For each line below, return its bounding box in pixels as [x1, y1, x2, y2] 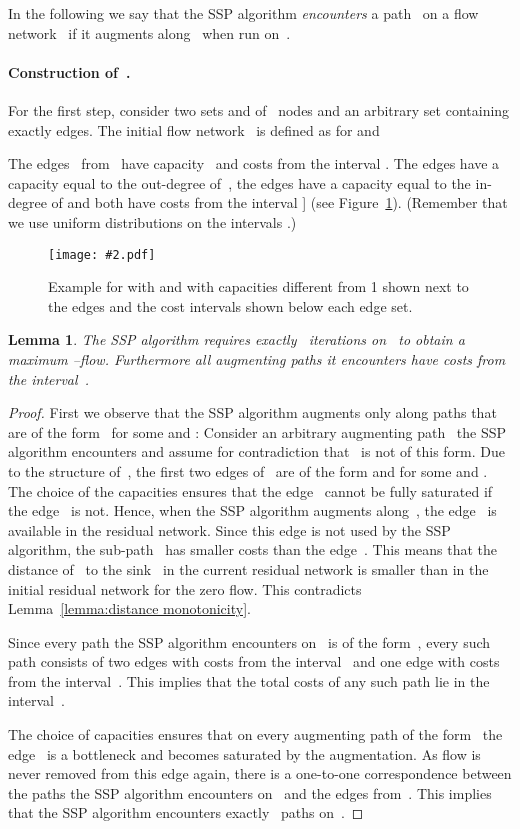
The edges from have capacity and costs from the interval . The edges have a [8, 153, 500, 174]
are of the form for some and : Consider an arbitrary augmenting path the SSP [8, 421, 507, 442]
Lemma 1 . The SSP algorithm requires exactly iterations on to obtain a [8, 329, 465, 350]
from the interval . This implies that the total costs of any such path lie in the [8, 670, 490, 691]
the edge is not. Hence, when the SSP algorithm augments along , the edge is [8, 500, 497, 521]
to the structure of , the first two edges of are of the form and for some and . [8, 460, 488, 481]
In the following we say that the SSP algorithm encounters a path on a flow [8, 3, 479, 23]
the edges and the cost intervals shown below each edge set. [48, 295, 413, 316]
